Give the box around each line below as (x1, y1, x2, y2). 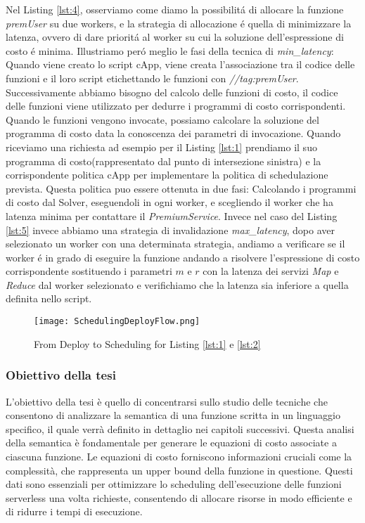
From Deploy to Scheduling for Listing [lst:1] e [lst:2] (34, 336, 261, 351)
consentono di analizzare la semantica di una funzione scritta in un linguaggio (6, 408, 340, 422)
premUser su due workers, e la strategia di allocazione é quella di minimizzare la (6, 15, 352, 30)
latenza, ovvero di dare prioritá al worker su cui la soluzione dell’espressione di (6, 30, 344, 44)
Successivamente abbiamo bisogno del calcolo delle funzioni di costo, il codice (6, 84, 338, 99)
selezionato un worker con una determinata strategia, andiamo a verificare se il (6, 236, 345, 251)
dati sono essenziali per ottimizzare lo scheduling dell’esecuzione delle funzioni (6, 477, 342, 491)
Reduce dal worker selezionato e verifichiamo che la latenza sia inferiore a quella (6, 277, 349, 292)
